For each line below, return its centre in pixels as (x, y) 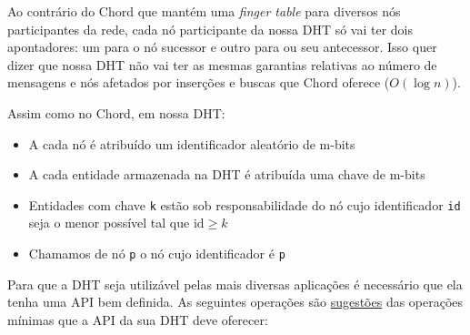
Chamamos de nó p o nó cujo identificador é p (157, 253)
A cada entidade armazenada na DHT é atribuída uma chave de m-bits (227, 174)
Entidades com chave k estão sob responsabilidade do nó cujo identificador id (245, 204)
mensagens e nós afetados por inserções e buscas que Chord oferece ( (199, 82)
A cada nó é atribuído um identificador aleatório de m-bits (192, 143)
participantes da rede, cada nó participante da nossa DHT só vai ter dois (210, 29)
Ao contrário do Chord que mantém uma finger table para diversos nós (204, 11)
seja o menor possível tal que (109, 223)
